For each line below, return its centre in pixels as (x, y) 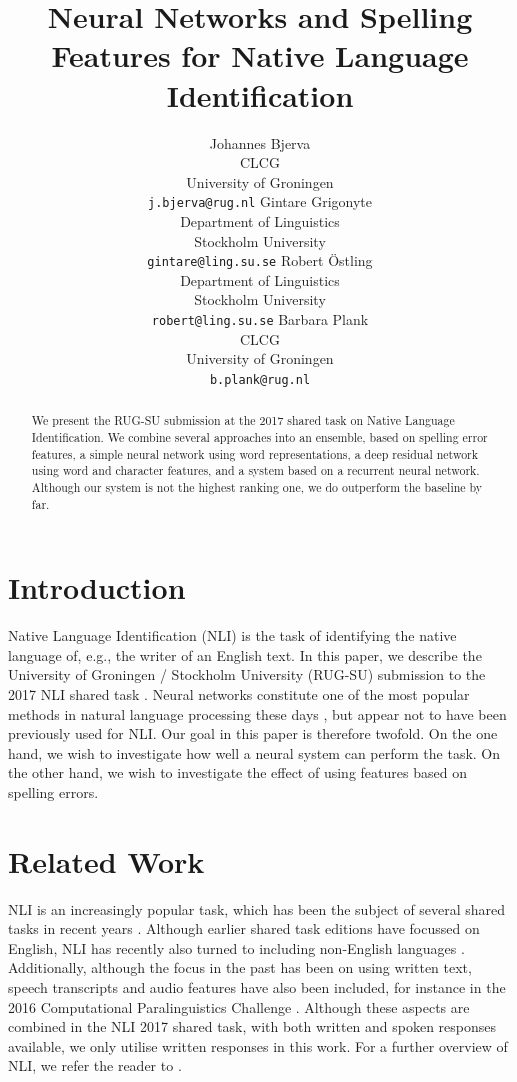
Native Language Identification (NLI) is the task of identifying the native (232, 635)
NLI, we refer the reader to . (95, 1065)
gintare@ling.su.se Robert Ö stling (260, 260)
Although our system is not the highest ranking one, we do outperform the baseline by (257, 486)
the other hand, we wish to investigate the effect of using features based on (237, 772)
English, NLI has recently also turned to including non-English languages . (236, 947)
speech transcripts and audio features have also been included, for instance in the (257, 986)
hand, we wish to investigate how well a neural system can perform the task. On (254, 752)
